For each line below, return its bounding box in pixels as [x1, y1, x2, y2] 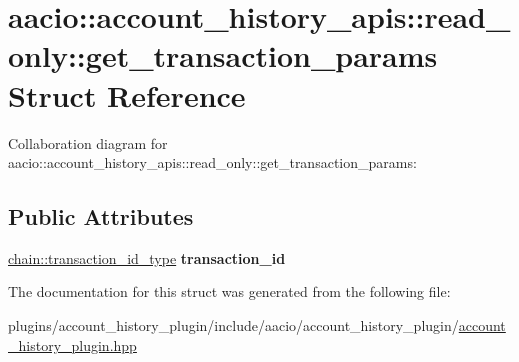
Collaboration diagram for [8, 132, 168, 153]
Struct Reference [8, 74, 246, 115]
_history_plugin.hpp [8, 334, 137, 355]
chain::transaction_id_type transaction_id [8, 247, 286, 268]
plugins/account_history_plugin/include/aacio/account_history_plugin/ [8, 315, 459, 336]
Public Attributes [8, 201, 194, 232]
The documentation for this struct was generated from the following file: [8, 281, 451, 302]
